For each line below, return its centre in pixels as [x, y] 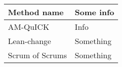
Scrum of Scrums [37, 55]
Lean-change [30, 41]
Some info [94, 12]
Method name [36, 12]
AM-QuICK [29, 27]
